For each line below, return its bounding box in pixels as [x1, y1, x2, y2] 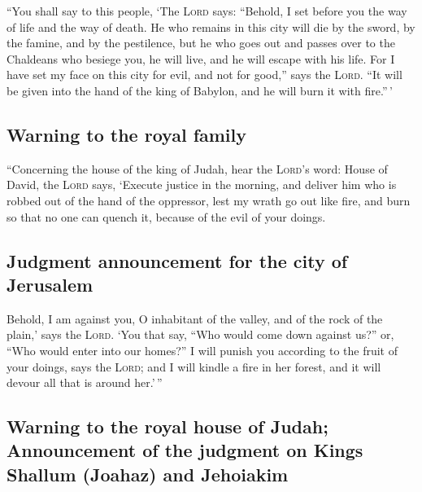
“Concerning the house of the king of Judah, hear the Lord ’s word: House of [7, 160, 388, 177]
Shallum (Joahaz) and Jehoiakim [7, 461, 289, 486]
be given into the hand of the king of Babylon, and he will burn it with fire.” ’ [7, 81, 393, 99]
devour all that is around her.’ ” [7, 374, 163, 391]
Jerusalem [7, 271, 94, 297]
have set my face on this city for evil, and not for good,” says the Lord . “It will [7, 66, 402, 83]
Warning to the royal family [7, 121, 247, 147]
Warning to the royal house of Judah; [7, 414, 328, 439]
